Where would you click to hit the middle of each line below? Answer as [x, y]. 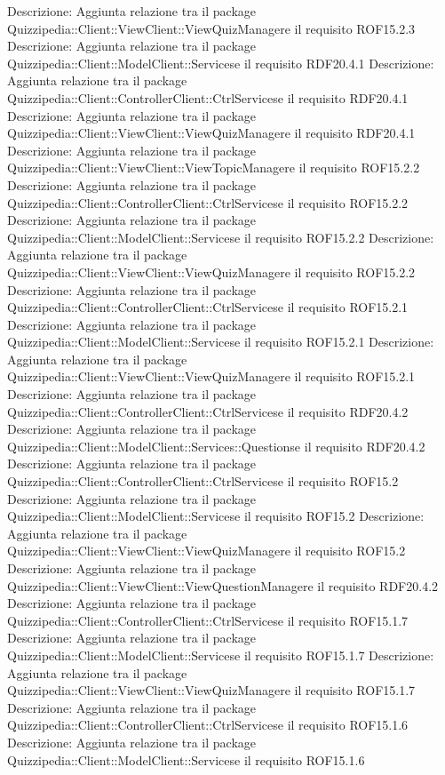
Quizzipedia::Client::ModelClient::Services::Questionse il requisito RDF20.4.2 [216, 446]
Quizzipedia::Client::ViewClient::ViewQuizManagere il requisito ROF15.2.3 [211, 28]
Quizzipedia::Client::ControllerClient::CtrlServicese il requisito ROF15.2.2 [208, 202]
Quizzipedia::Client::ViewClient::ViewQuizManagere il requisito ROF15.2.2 [211, 272]
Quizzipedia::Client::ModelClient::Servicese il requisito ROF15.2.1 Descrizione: [221, 342]
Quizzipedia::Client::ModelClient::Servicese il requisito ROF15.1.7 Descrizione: [221, 655]
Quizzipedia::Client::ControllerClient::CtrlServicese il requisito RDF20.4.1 [208, 97]
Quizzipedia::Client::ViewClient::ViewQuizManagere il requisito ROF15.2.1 [211, 376]
